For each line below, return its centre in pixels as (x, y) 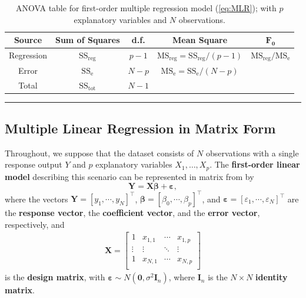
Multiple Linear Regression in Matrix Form (140, 128)
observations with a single (252, 153)
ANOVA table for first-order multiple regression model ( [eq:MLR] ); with (146, 8)
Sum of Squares (87, 40)
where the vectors (36, 199)
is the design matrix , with (55, 277)
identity (272, 277)
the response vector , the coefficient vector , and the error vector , (132, 213)
